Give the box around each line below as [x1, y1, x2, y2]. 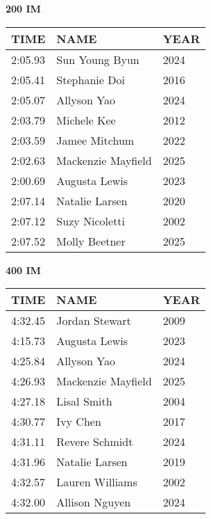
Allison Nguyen [56, 494, 131, 511]
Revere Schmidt [56, 433, 133, 450]
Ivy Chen [56, 413, 101, 430]
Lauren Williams [56, 474, 137, 490]
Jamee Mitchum [56, 131, 135, 148]
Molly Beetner [56, 232, 126, 249]
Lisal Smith [56, 393, 112, 410]
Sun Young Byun [56, 51, 140, 67]
